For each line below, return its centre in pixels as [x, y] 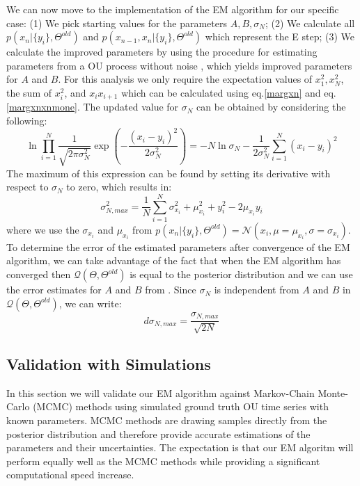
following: [27, 121]
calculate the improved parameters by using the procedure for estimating [162, 52]
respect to [28, 187]
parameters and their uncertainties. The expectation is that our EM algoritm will [180, 447]
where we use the [43, 229]
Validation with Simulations [109, 363]
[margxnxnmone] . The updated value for [93, 107]
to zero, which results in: [119, 187]
